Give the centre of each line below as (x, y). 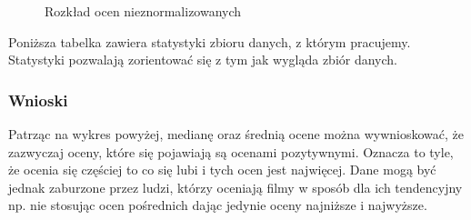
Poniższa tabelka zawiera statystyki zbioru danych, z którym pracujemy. (210, 41)
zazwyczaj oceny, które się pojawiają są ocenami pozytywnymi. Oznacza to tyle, (231, 151)
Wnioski (38, 100)
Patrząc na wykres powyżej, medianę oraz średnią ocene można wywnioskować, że (236, 134)
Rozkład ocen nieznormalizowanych (143, 11)
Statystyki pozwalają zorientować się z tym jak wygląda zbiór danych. (203, 60)
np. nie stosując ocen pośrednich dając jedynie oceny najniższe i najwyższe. (218, 205)
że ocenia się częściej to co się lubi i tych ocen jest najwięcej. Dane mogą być (222, 170)
